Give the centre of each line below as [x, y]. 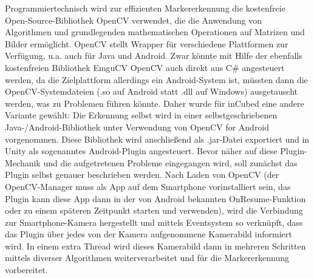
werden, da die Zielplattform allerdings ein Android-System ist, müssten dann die [156, 79]
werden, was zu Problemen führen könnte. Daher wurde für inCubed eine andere [155, 103]
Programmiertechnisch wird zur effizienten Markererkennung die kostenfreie [145, 8]
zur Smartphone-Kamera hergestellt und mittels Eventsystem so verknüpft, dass [154, 222]
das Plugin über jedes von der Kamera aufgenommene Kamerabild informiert [148, 234]
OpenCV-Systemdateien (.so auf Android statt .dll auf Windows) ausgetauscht [151, 91]
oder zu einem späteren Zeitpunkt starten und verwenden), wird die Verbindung [154, 210]
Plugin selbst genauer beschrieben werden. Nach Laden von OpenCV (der [142, 175]
